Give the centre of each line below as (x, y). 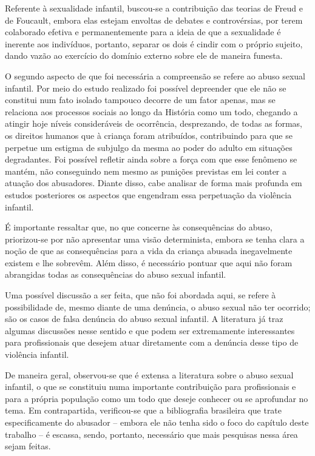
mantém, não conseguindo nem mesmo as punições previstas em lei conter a (146, 171)
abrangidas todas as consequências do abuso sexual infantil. (116, 274)
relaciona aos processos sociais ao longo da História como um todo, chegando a (151, 111)
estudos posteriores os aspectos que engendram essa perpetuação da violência (148, 194)
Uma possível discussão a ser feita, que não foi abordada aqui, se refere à (141, 295)
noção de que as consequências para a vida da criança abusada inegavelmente (149, 251)
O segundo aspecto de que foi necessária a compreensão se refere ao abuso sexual (155, 75)
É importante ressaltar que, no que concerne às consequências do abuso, (139, 227)
